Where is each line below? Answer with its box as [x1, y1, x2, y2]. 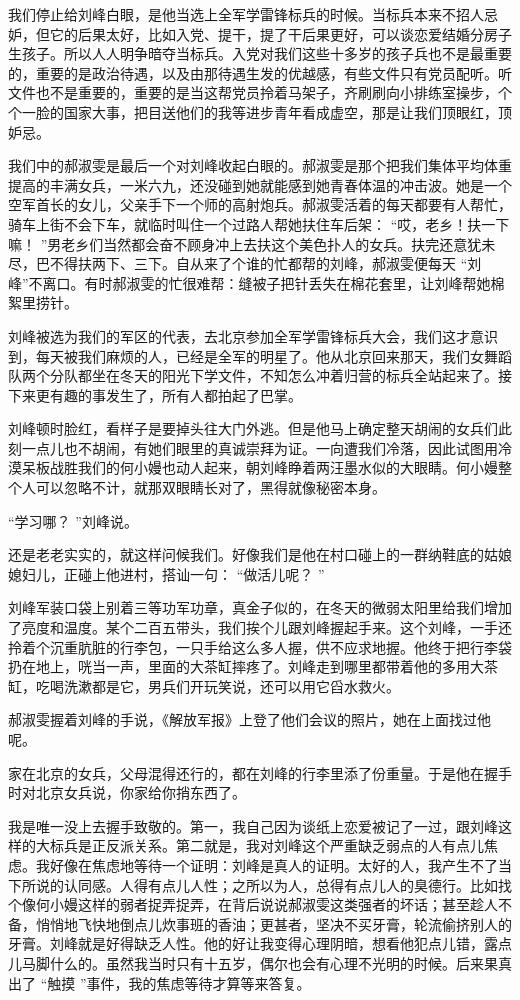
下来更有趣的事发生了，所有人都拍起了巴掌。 [8, 384, 302, 405]
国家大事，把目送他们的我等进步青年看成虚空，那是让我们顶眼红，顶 [63, 101, 512, 122]
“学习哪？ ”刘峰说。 [8, 510, 138, 531]
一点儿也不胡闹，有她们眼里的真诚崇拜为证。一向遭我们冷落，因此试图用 [21, 437, 498, 458]
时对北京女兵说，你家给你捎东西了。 [8, 782, 246, 803]
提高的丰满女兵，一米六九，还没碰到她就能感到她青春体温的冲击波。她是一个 [8, 174, 512, 195]
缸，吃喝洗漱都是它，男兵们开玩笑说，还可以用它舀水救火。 [8, 675, 400, 696]
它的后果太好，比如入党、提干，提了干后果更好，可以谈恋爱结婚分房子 [49, 23, 512, 44]
